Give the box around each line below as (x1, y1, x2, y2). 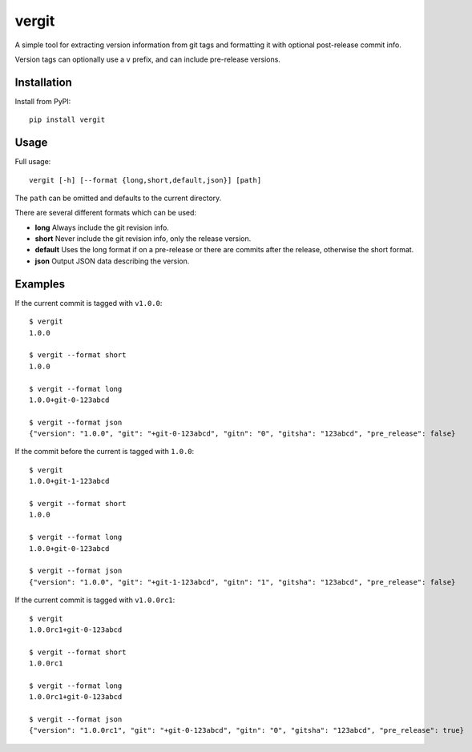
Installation (14, 75, 72, 89)
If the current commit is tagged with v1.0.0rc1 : (14, 595, 175, 605)
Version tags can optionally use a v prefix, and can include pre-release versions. (14, 54, 280, 64)
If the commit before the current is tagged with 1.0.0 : (14, 447, 195, 456)
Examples (14, 277, 66, 291)
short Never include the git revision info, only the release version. (34, 234, 252, 243)
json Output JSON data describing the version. (34, 256, 190, 266)
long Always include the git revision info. (34, 223, 170, 232)
